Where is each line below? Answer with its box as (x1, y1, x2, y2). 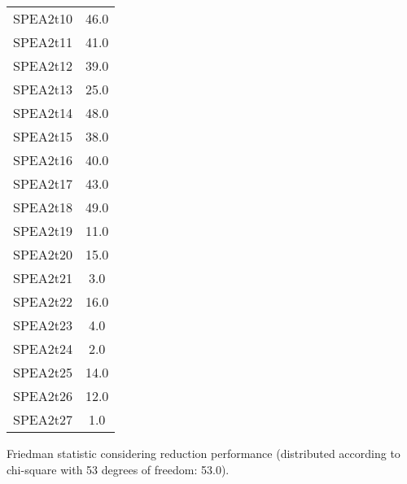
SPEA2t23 (13, 316, 72, 334)
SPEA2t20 (13, 245, 72, 264)
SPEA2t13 (13, 80, 72, 98)
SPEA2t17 (13, 174, 72, 193)
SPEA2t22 (13, 292, 72, 311)
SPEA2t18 (13, 198, 72, 216)
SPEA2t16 (13, 150, 72, 169)
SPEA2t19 (13, 221, 72, 240)
